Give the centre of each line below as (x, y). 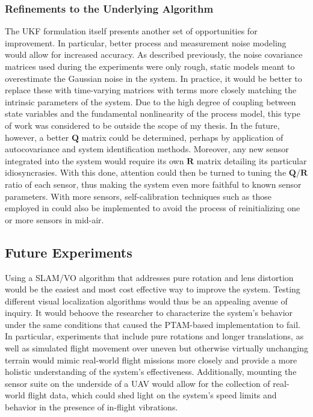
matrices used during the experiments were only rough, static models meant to (150, 66)
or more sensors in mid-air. (54, 219)
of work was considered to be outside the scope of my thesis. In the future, (142, 125)
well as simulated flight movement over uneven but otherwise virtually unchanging (156, 348)
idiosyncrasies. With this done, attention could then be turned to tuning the (146, 172)
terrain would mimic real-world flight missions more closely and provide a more (151, 360)
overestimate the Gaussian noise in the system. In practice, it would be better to (153, 78)
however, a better (37, 137)
